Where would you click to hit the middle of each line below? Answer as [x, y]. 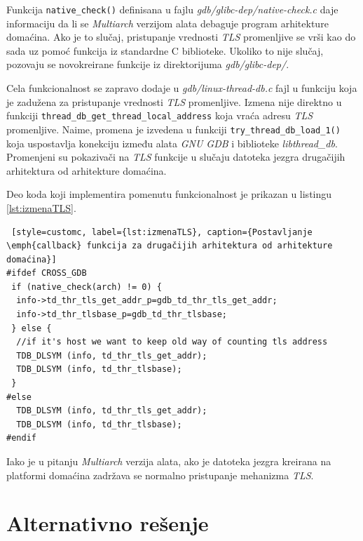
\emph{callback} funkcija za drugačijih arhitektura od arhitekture [170, 246]
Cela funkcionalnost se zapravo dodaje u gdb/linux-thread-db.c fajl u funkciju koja [182, 88]
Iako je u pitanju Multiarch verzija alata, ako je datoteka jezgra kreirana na [169, 461]
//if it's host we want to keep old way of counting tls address [172, 342]
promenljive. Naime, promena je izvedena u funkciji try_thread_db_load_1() [173, 129]
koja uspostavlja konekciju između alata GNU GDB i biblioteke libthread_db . [172, 143]
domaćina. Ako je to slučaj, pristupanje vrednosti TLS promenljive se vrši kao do [181, 37]
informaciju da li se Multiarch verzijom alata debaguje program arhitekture [167, 23]
